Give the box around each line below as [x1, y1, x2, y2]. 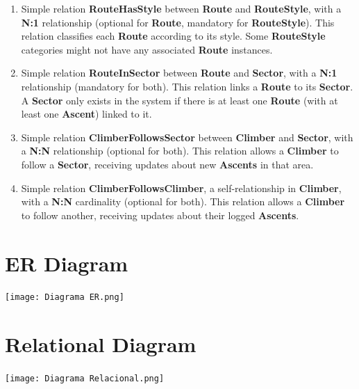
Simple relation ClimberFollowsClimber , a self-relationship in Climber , [21, 180, 342, 195]
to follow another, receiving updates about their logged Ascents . [21, 207, 299, 222]
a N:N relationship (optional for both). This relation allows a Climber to [21, 143, 339, 158]
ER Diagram [5, 248, 128, 277]
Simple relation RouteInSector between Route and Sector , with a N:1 [21, 65, 337, 80]
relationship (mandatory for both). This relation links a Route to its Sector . [21, 79, 353, 93]
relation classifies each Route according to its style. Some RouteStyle [21, 29, 326, 43]
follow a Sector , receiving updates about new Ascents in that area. [21, 157, 314, 171]
